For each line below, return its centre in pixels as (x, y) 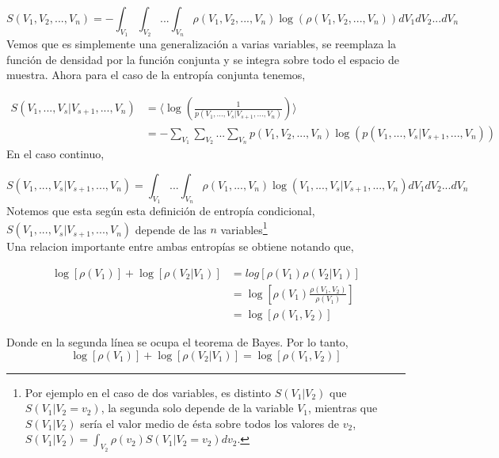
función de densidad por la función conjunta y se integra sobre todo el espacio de (203, 59)
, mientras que (343, 408)
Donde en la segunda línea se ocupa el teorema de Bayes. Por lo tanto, (177, 341)
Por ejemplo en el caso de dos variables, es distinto (148, 392)
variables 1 (244, 228)
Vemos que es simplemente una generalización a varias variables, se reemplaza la (202, 44)
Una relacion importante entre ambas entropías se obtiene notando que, (180, 246)
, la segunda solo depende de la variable (197, 408)
